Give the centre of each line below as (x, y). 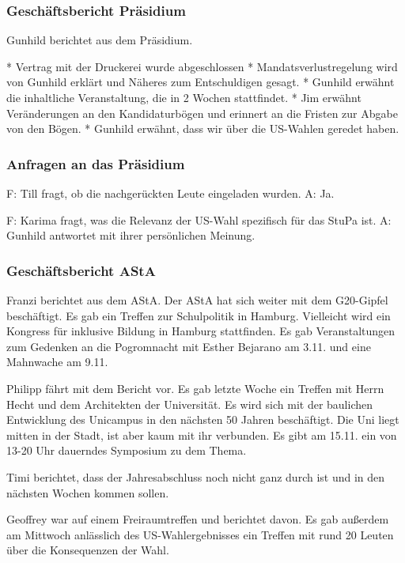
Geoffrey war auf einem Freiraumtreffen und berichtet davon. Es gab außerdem (198, 519)
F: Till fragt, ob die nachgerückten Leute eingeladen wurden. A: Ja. (170, 193)
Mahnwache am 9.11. (57, 362)
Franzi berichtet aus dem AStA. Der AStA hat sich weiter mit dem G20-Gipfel (197, 300)
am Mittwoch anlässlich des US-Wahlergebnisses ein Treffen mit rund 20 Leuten (200, 534)
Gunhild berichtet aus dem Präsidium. (100, 40)
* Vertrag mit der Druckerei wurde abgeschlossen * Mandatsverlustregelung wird (202, 66)
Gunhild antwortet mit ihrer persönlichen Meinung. (131, 235)
